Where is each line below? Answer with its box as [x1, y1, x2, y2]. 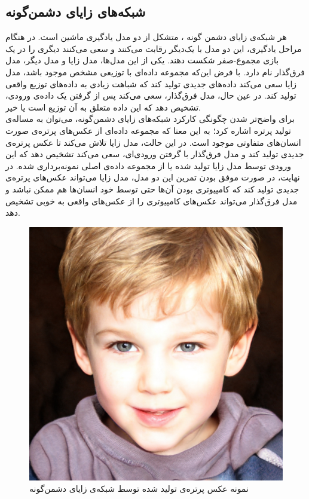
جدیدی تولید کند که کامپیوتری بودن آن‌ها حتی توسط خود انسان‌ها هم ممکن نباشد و [5, 182, 299, 195]
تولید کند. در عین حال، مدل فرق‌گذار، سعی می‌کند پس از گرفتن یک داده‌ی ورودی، [5, 89, 296, 102]
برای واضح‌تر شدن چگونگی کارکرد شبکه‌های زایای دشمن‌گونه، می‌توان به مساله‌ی [5, 112, 295, 125]
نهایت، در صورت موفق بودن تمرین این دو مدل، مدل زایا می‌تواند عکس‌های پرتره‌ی [5, 171, 300, 183]
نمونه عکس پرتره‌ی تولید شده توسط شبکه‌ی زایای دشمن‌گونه [29, 482, 249, 495]
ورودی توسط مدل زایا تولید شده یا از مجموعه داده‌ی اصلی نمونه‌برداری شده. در [5, 159, 292, 172]
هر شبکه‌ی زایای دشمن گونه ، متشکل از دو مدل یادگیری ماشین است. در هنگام [5, 30, 287, 43]
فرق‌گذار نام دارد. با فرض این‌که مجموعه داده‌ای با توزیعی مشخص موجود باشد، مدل [5, 65, 305, 78]
